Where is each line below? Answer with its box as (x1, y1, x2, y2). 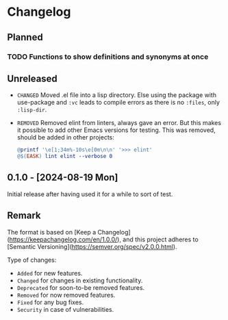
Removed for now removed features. (16, 291, 116, 299)
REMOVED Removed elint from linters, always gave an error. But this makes (16, 119, 221, 127)
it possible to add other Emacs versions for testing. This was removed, (16, 126, 216, 134)
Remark (7, 210, 41, 222)
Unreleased (7, 72, 58, 84)
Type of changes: (7, 256, 57, 264)
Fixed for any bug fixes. (16, 298, 84, 306)
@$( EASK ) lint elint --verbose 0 (16, 153, 113, 160)
